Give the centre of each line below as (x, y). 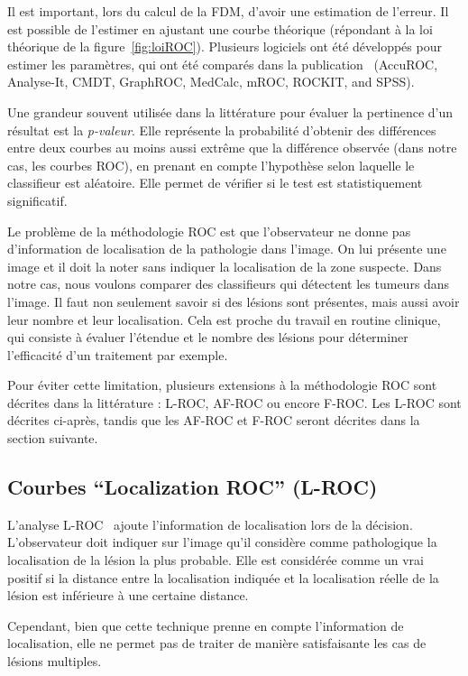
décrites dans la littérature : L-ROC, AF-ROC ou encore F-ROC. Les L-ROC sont (234, 402)
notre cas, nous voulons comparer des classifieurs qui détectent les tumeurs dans (229, 284)
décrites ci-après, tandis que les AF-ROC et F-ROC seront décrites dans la (214, 420)
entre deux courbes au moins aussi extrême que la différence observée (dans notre (232, 148)
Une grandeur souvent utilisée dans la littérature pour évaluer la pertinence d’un (230, 111)
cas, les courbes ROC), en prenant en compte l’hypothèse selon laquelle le (211, 165)
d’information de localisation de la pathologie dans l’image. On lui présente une (227, 249)
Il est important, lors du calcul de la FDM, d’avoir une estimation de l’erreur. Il (228, 11)
